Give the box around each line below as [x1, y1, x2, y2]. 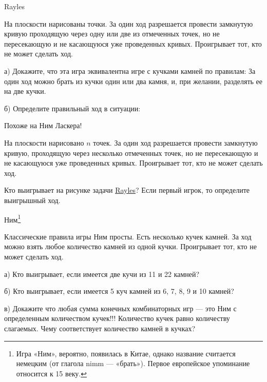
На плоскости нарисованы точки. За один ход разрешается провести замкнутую [4, 18, 253, 29]
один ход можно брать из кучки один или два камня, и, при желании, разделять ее [4, 75, 263, 86]
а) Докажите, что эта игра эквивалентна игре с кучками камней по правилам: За [4, 65, 256, 76]
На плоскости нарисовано [4, 137, 84, 148]
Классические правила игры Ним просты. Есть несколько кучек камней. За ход [4, 231, 252, 242]
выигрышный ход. [4, 194, 61, 205]
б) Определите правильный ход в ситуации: [4, 103, 141, 113]
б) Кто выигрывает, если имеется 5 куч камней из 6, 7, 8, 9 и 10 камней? [4, 286, 234, 296]
